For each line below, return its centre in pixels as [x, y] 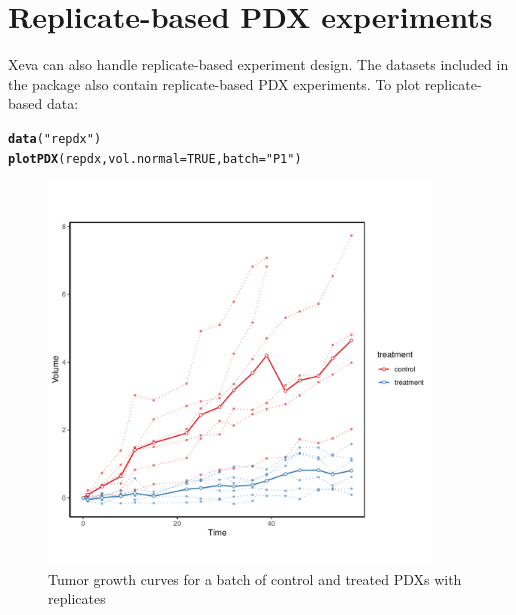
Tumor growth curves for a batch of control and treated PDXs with [255, 578]
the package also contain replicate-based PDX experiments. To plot [214, 83]
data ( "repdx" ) [55, 138]
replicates [77, 598]
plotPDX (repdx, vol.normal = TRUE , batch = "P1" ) [155, 158]
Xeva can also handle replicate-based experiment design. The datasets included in [258, 64]
